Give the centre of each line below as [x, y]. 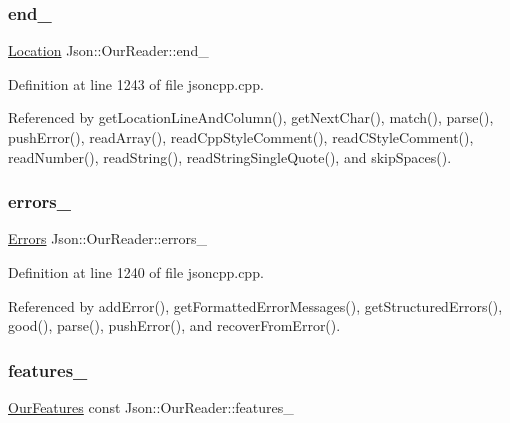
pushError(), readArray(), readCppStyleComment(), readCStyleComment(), [241, 137]
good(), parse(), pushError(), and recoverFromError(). [174, 325]
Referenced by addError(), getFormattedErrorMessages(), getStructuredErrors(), [255, 305]
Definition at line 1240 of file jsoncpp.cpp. [136, 272]
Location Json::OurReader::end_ [108, 50]
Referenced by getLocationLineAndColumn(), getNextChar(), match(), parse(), [251, 117]
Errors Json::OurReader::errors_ [108, 238]
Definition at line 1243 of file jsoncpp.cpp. [136, 83]
